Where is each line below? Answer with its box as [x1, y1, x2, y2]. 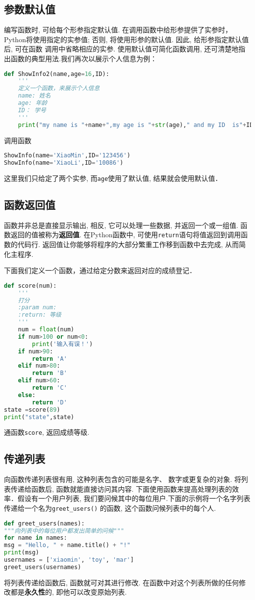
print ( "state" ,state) [4, 413, 75, 421]
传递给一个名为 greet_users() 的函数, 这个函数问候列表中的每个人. [4, 503, 216, 513]
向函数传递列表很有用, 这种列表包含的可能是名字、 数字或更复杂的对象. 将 [4, 474, 241, 484]
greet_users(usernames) [4, 563, 81, 571]
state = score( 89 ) [4, 406, 60, 413]
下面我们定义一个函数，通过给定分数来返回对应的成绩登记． [4, 265, 196, 275]
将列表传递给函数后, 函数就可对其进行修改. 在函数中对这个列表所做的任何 [4, 577, 239, 587]
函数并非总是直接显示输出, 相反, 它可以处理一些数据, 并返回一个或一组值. [4, 220, 238, 230]
